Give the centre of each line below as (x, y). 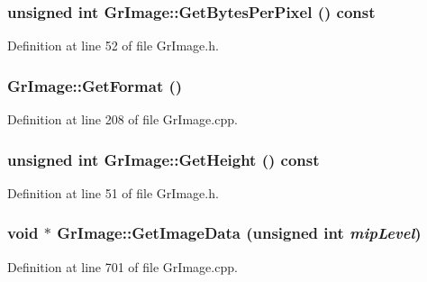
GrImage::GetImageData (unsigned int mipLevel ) (239, 233)
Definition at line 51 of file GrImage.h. (113, 192)
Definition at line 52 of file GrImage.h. (113, 45)
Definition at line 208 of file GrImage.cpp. (123, 119)
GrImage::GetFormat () (95, 85)
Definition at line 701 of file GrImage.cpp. (123, 266)
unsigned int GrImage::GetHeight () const (164, 159)
